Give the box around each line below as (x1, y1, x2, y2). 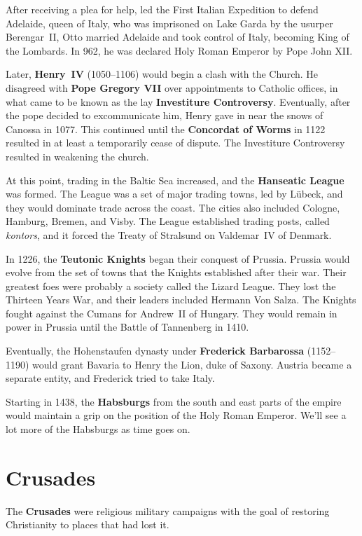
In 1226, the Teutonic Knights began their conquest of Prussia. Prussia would (6, 251, 350, 266)
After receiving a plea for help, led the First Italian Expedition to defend (6, 2, 319, 16)
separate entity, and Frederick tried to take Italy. (6, 371, 215, 385)
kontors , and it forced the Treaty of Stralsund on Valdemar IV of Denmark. (6, 227, 332, 242)
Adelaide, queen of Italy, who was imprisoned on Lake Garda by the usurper (6, 15, 333, 30)
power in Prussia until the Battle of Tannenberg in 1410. (6, 319, 249, 334)
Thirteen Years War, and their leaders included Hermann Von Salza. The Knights (6, 292, 356, 307)
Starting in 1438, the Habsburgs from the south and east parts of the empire (6, 394, 342, 408)
